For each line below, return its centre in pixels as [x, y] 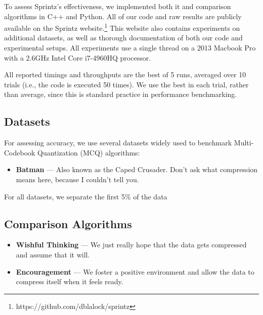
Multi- [244, 143]
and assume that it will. [53, 254]
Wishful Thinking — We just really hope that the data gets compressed [131, 245]
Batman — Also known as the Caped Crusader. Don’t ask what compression [137, 169]
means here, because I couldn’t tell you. [77, 179]
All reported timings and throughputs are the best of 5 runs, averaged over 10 [125, 74]
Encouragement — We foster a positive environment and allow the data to [135, 271]
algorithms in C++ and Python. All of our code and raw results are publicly [123, 16]
